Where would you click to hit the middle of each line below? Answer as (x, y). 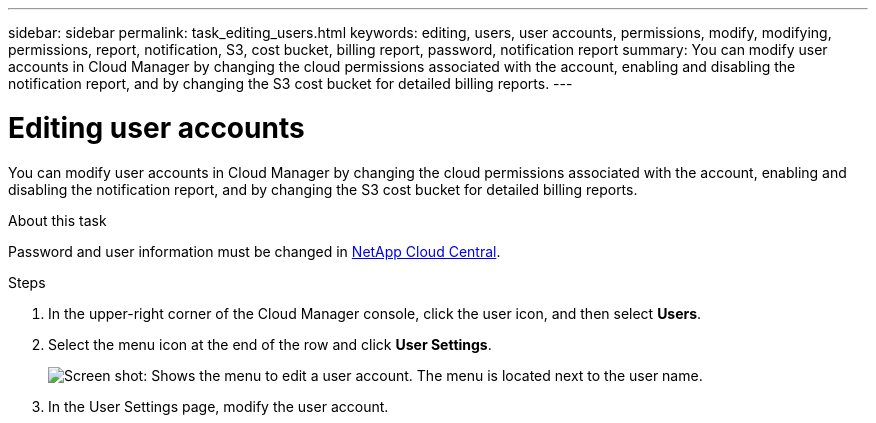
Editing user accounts (156, 127)
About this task (57, 220)
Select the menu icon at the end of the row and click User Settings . (270, 344)
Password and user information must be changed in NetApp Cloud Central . (254, 251)
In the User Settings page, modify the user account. (218, 406)
